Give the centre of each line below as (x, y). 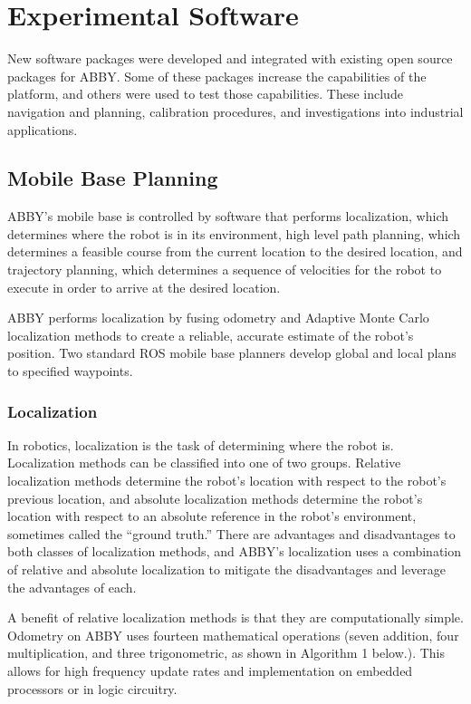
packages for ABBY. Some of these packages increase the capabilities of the (217, 76)
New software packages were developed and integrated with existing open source (230, 58)
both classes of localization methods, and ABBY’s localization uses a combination (235, 551)
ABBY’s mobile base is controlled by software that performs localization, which (228, 216)
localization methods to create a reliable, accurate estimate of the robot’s (211, 335)
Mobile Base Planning (113, 178)
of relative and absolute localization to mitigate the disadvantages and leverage (227, 569)
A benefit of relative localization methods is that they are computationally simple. (235, 617)
